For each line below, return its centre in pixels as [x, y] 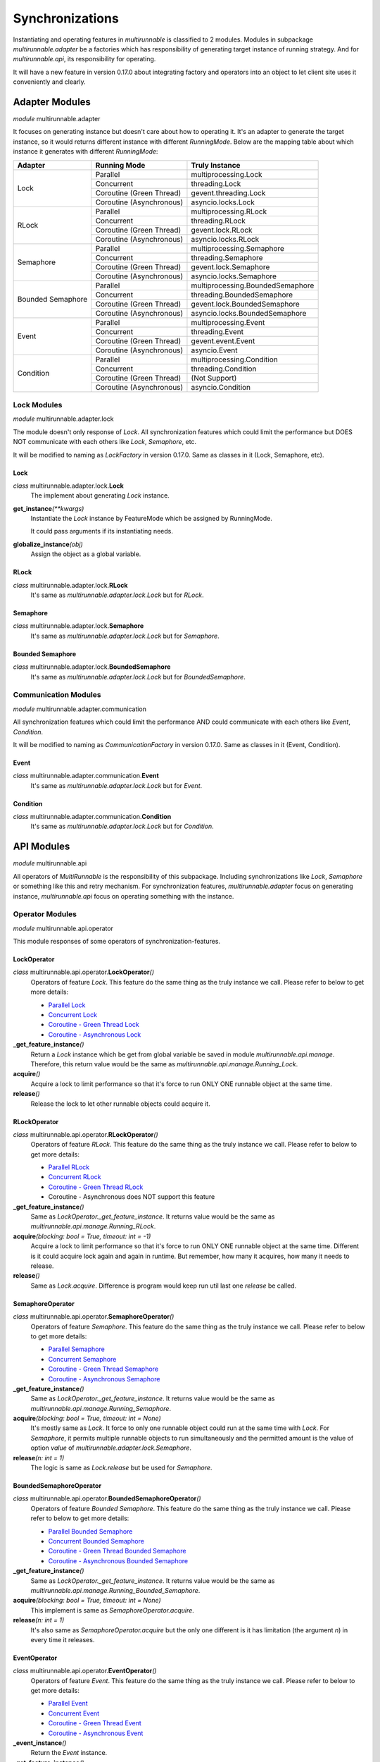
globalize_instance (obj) [48, 544]
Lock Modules [38, 405]
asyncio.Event [215, 350]
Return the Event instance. [69, 1753]
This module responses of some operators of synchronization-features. [117, 942]
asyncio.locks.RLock [225, 239]
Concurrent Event [74, 1713]
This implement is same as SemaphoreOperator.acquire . [113, 1610]
